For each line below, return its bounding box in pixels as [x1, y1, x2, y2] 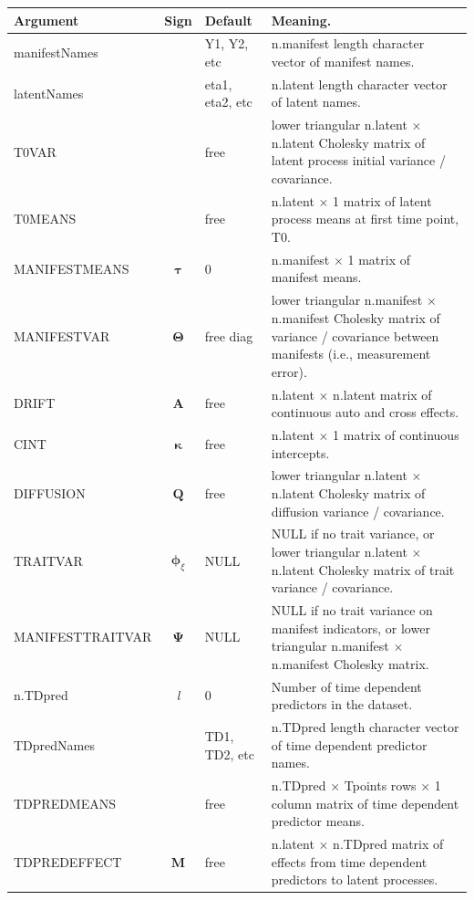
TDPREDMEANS [14, 793, 117, 812]
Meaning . [271, 10, 332, 29]
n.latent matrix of [333, 384, 432, 403]
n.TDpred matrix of [333, 834, 444, 853]
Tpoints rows [344, 776, 417, 795]
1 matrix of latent [333, 191, 432, 210]
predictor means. [271, 811, 365, 831]
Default [204, 10, 252, 29]
